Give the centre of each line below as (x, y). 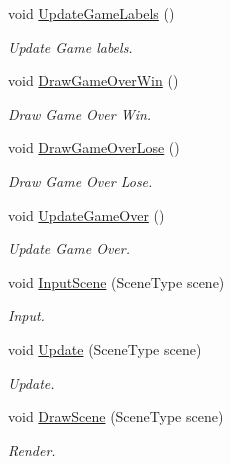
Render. (32, 449)
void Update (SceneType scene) (105, 348)
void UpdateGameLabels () (91, 13)
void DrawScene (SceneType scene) (116, 416)
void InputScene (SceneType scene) (116, 281)
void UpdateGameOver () (86, 214)
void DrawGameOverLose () (94, 147)
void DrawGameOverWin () (93, 80)
